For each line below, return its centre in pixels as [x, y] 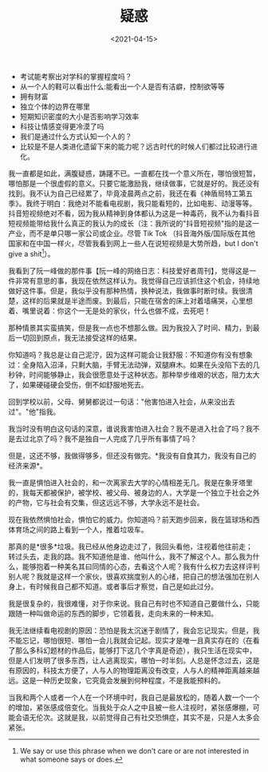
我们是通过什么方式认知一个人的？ [76, 136]
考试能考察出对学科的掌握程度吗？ [76, 76]
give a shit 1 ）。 [32, 253]
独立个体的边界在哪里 [55, 106]
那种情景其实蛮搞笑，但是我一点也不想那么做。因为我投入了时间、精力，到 [130, 328]
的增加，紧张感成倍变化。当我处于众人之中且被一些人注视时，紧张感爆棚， [130, 707]
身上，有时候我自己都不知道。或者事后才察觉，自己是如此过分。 [113, 586]
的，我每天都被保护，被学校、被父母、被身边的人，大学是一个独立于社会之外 [134, 492]
